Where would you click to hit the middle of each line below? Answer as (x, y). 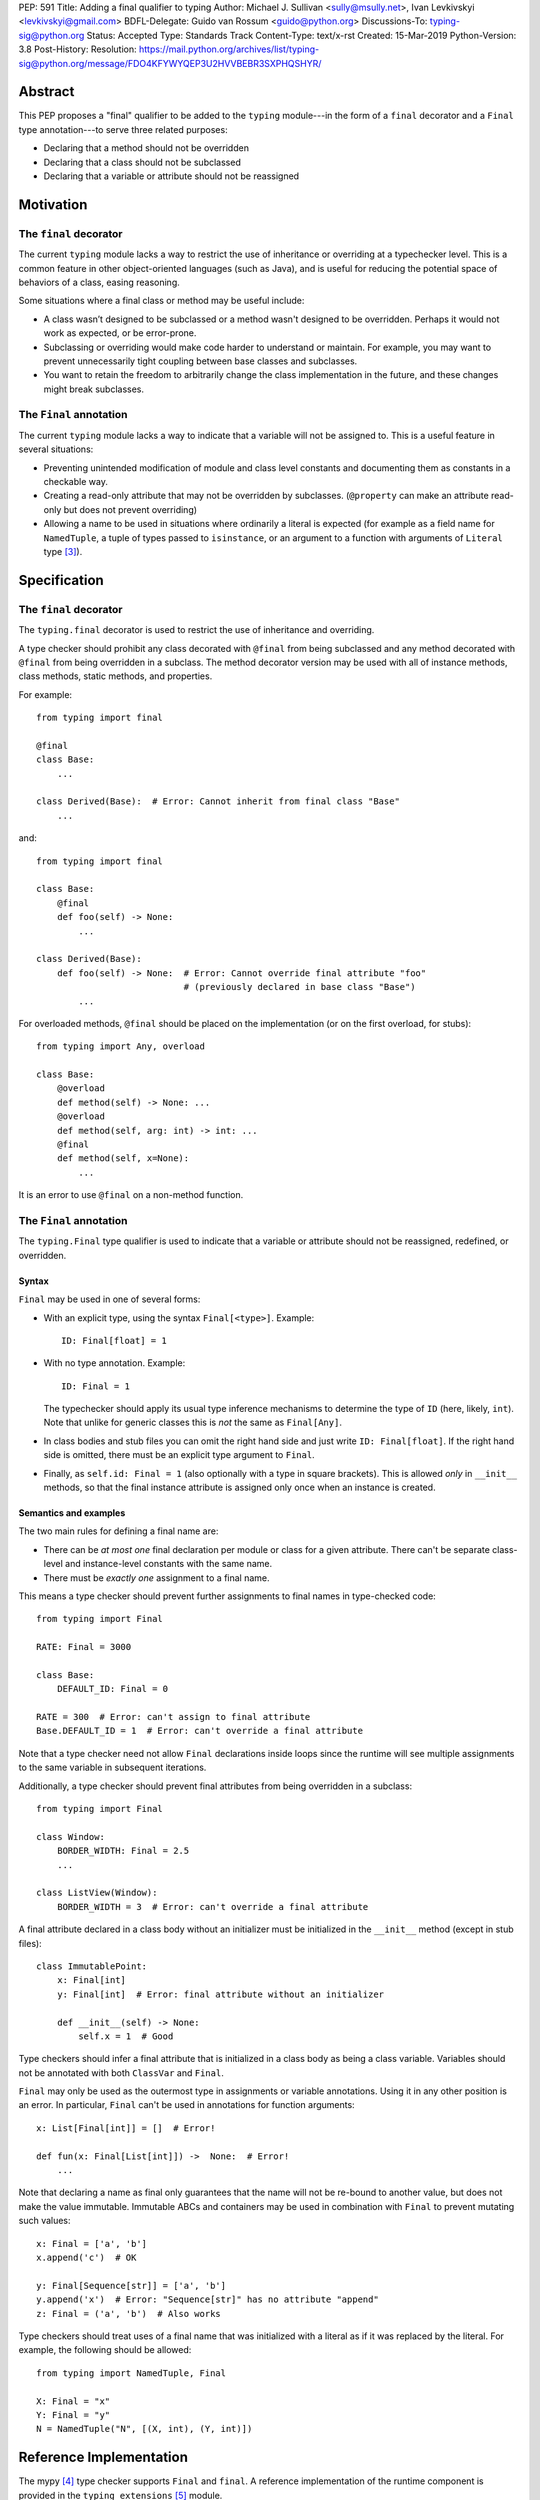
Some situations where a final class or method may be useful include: (161, 301)
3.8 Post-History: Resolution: (77, 49)
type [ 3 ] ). (63, 551)
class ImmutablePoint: (92, 1966)
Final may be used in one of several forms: (109, 1299)
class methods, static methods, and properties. (115, 676)
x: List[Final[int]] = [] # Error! (126, 2128)
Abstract (46, 91)
